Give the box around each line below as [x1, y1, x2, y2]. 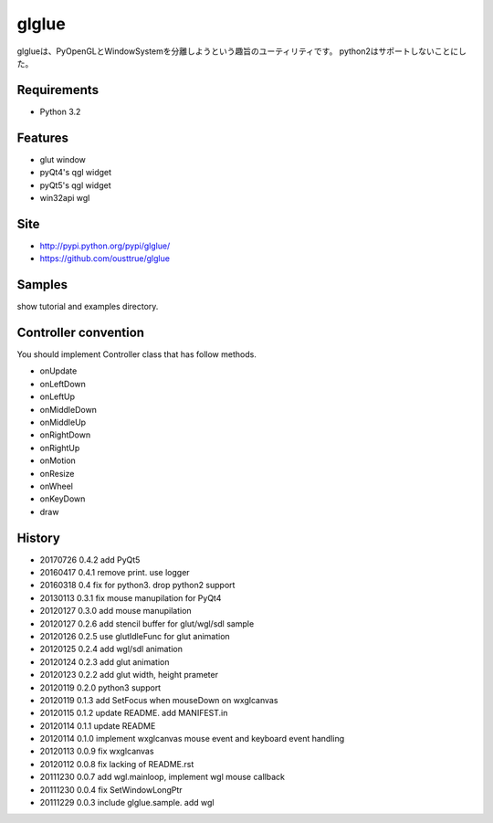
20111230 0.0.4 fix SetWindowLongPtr [39, 784, 183, 795]
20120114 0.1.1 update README [39, 720, 156, 731]
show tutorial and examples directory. [16, 301, 159, 312]
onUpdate [39, 365, 78, 376]
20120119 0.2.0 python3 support [39, 681, 162, 693]
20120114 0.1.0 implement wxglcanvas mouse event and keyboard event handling [39, 733, 345, 744]
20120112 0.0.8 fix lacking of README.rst [39, 758, 194, 769]
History [16, 530, 61, 545]
